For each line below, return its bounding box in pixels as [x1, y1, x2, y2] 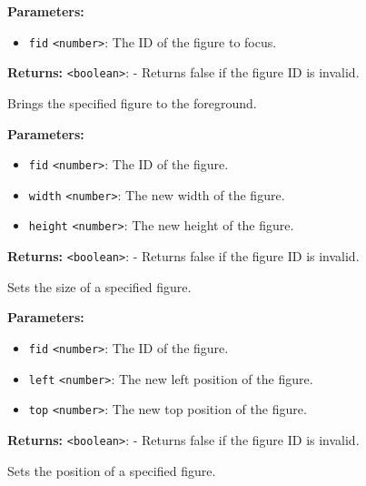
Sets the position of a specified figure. [7, 461, 216, 480]
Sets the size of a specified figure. [7, 277, 192, 296]
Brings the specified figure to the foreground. [7, 93, 257, 112]
